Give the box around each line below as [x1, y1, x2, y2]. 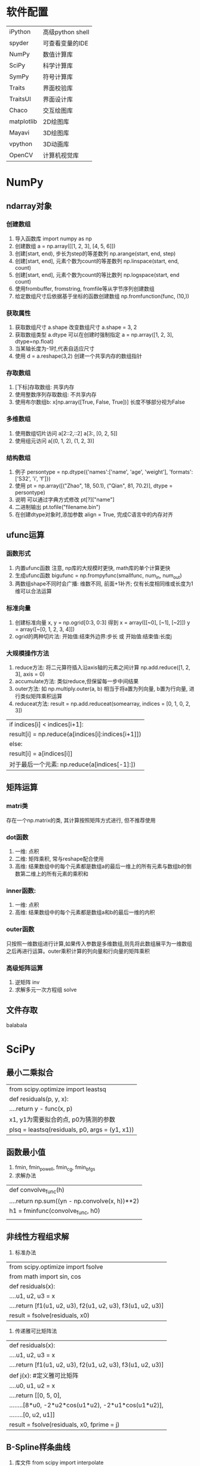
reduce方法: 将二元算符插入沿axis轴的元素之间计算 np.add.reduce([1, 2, [14, 664, 190, 671]
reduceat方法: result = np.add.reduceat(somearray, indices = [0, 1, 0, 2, [14, 700, 190, 708]
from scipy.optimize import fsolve [9, 1263, 103, 1271]
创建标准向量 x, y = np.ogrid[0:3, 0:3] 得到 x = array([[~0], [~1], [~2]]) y [14, 618, 190, 626]
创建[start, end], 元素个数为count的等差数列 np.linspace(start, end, [14, 257, 179, 264]
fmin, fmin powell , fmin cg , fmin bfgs [14, 1163, 96, 1172]
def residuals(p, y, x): [9, 1095, 69, 1103]
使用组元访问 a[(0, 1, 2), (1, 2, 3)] [14, 437, 94, 444]
